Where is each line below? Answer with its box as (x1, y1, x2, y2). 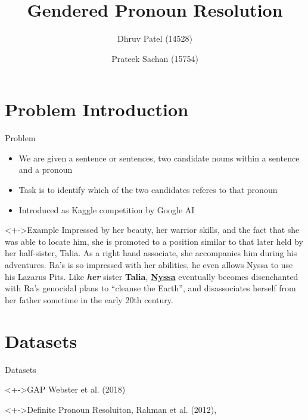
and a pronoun (18, 163, 73, 176)
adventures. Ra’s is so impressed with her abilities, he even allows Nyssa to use (5, 259, 293, 270)
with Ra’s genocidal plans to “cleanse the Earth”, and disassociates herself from (5, 282, 296, 294)
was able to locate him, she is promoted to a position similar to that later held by (5, 235, 303, 247)
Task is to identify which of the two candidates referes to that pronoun (18, 183, 278, 196)
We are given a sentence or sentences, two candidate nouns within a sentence (18, 151, 300, 164)
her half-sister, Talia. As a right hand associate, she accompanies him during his (5, 247, 297, 259)
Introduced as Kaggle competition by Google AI (18, 203, 195, 216)
